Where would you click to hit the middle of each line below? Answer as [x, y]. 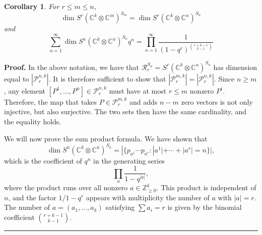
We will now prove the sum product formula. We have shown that [106, 138]
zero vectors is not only [217, 101]
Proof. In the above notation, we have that [72, 67]
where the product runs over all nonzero [66, 187]
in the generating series [129, 160]
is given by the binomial [205, 207]
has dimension [235, 67]
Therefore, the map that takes [51, 101]
